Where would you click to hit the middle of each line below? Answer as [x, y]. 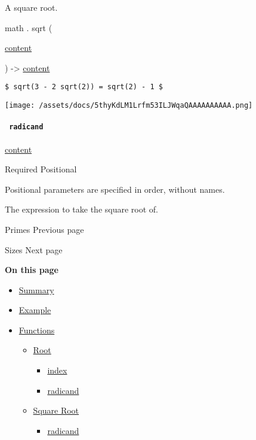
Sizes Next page [34, 249]
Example [35, 310]
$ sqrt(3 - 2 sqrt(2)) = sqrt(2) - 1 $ [84, 87]
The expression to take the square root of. [81, 209]
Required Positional [41, 169]
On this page [32, 270]
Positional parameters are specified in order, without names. [115, 189]
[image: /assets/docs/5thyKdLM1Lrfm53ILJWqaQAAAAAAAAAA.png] [129, 106]
